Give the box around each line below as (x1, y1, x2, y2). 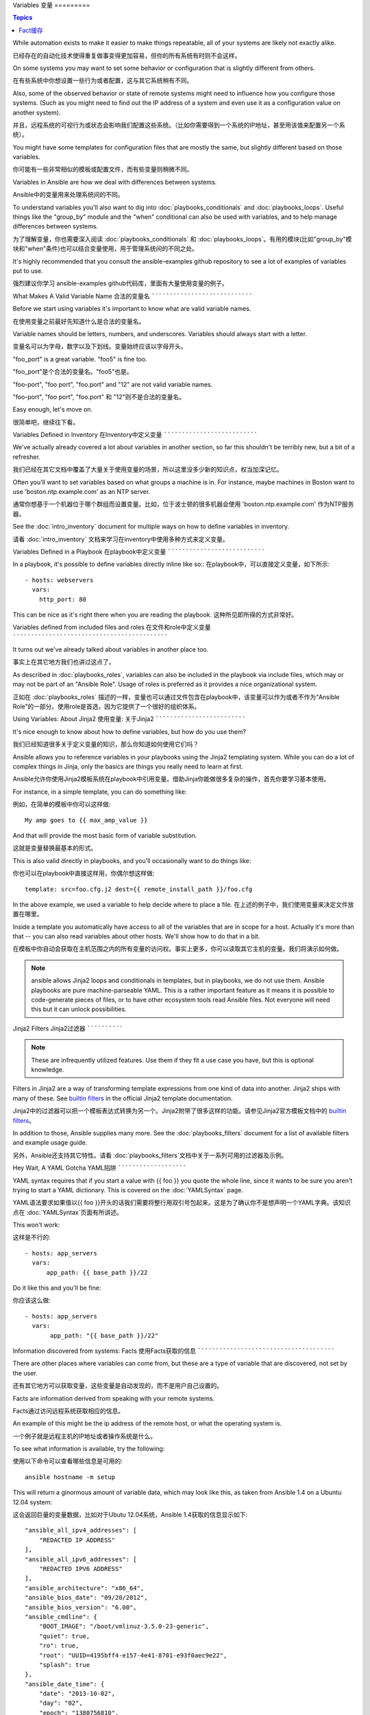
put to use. (12, 266, 44, 274)
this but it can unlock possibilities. (31, 1005, 127, 1013)
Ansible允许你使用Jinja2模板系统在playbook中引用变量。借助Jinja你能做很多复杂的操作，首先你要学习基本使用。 (12, 775, 330, 783)
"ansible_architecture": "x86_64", (25, 1584, 145, 1592)
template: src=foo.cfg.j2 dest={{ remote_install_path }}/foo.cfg (25, 885, 253, 893)
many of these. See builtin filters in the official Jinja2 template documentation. (12, 1094, 233, 1102)
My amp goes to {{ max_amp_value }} (25, 816, 148, 824)
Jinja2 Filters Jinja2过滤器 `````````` (12, 1024, 123, 1032)
